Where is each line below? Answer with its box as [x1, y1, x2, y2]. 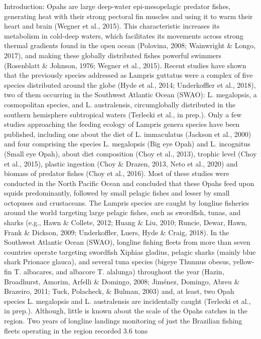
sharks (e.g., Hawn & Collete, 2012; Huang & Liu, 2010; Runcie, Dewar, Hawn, [4, 217, 247, 228]
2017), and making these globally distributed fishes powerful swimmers [4, 50, 222, 60]
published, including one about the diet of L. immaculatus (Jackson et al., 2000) [4, 128, 251, 139]
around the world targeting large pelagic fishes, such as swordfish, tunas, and [4, 207, 241, 218]
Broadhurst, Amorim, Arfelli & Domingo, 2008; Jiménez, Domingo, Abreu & [4, 276, 240, 286]
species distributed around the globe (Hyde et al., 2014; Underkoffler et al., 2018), [4, 79, 256, 90]
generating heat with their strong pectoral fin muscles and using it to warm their [4, 11, 253, 21]
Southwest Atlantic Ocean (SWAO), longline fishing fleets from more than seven [4, 237, 250, 247]
